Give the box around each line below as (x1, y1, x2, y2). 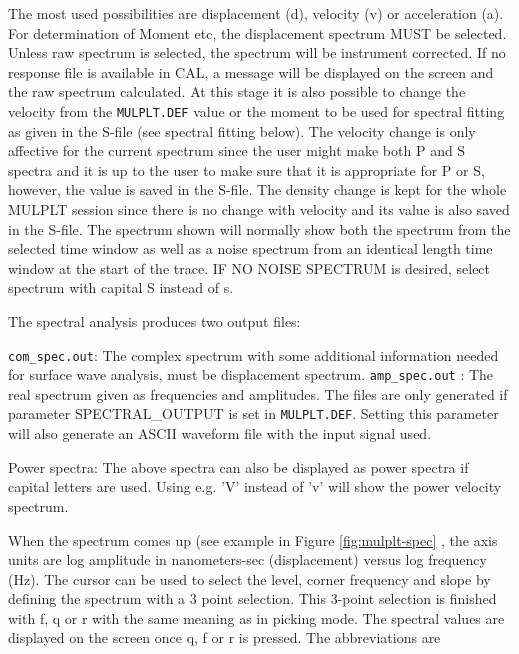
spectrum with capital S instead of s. (8, 277, 234, 298)
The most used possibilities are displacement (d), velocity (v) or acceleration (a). (8, 3, 504, 23)
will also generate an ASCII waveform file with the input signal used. (8, 423, 432, 444)
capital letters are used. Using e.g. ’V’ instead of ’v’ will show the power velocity (8, 476, 502, 497)
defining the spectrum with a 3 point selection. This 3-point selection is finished (8, 588, 497, 609)
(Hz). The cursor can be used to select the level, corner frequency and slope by (8, 568, 491, 589)
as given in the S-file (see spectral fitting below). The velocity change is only (8, 120, 476, 141)
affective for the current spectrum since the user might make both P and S (8, 140, 466, 161)
